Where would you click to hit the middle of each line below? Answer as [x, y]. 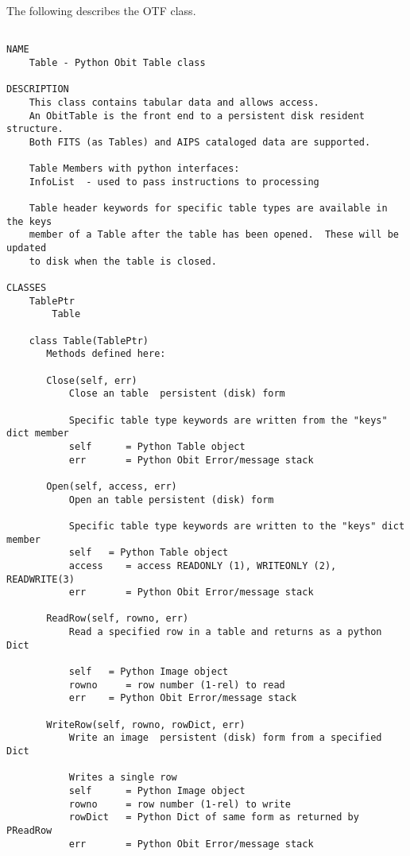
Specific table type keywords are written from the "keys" [228, 420]
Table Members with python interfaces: [134, 169]
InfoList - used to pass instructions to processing [174, 182]
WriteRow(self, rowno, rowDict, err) [146, 724]
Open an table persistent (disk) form [171, 500]
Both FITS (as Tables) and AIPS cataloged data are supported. [200, 142]
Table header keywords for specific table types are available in [208, 209]
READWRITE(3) [41, 579]
